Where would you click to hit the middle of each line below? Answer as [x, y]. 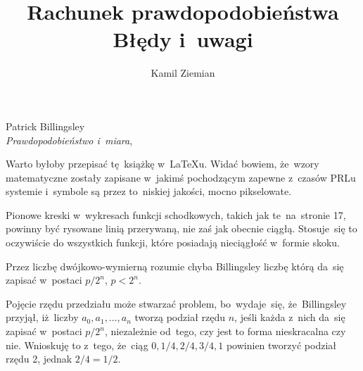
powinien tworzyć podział [281, 345]
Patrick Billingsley [45, 126]
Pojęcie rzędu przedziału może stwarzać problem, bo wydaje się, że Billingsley [176, 303]
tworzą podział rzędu [180, 317]
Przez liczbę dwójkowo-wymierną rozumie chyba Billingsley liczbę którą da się [175, 266]
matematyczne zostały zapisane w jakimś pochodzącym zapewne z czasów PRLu [181, 177]
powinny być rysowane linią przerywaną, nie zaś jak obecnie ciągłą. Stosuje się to [181, 228]
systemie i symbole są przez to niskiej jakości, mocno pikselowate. [149, 191]
